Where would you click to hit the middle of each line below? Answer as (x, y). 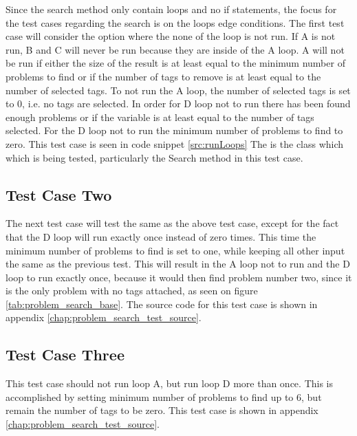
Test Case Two (59, 194)
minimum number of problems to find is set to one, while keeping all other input (175, 250)
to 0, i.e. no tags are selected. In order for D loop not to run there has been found (178, 103)
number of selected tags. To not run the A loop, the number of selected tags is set (178, 90)
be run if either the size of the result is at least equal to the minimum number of (175, 63)
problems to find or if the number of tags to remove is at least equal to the (163, 76)
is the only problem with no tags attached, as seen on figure (132, 291)
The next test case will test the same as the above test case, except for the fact (172, 223)
